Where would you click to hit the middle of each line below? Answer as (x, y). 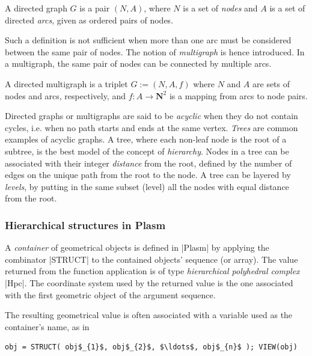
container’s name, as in (47, 326)
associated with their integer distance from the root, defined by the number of (148, 163)
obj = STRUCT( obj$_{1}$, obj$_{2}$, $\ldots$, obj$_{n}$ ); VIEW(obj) (151, 347)
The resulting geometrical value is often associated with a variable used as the (149, 315)
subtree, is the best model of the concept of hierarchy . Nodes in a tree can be (147, 151)
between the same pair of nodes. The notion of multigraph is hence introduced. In (155, 51)
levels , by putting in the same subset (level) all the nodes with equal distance (147, 186)
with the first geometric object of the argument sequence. (110, 294)
